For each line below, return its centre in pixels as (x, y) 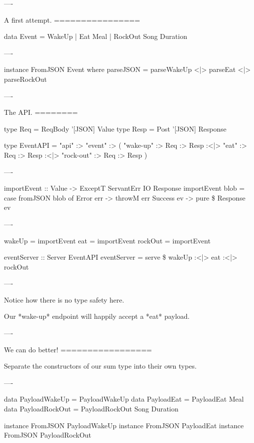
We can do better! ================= (78, 349)
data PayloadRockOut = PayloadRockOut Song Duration (91, 409)
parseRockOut (26, 79)
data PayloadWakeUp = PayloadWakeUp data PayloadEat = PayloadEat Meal (124, 399)
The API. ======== (41, 112)
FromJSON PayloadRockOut (48, 435)
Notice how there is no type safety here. (64, 299)
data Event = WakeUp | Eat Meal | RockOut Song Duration (96, 36)
